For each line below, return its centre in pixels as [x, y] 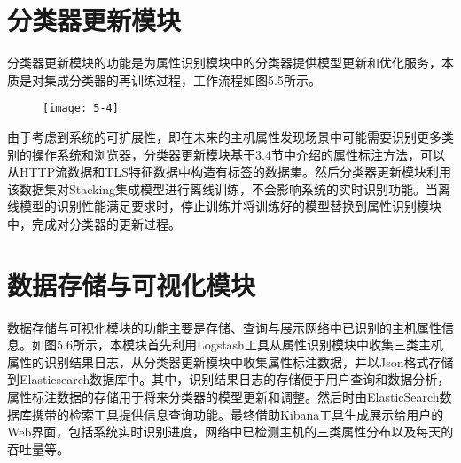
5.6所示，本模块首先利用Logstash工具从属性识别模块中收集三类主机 [250, 345]
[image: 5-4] [81, 109]
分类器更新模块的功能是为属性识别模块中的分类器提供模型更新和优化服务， [224, 63]
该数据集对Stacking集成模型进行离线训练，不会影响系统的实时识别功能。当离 [229, 188]
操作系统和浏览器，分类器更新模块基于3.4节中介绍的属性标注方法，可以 [238, 154]
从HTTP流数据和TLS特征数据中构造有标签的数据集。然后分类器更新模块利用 [229, 172]
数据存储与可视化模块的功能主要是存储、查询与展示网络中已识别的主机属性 [224, 327]
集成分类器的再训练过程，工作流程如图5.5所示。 [182, 79]
